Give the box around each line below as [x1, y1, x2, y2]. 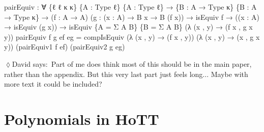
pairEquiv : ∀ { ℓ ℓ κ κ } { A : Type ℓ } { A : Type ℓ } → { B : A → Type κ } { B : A [4, 2, 257, 12]
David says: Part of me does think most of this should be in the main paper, [12, 58, 252, 69]
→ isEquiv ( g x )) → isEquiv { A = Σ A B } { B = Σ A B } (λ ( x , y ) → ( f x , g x [4, 21, 253, 32]
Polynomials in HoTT [4, 108, 159, 129]
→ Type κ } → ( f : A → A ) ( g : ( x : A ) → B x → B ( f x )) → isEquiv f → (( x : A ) [4, 11, 259, 22]
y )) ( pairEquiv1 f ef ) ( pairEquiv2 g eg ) [4, 41, 125, 52]
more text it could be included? [4, 78, 102, 89]
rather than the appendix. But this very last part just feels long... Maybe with [4, 68, 248, 79]
